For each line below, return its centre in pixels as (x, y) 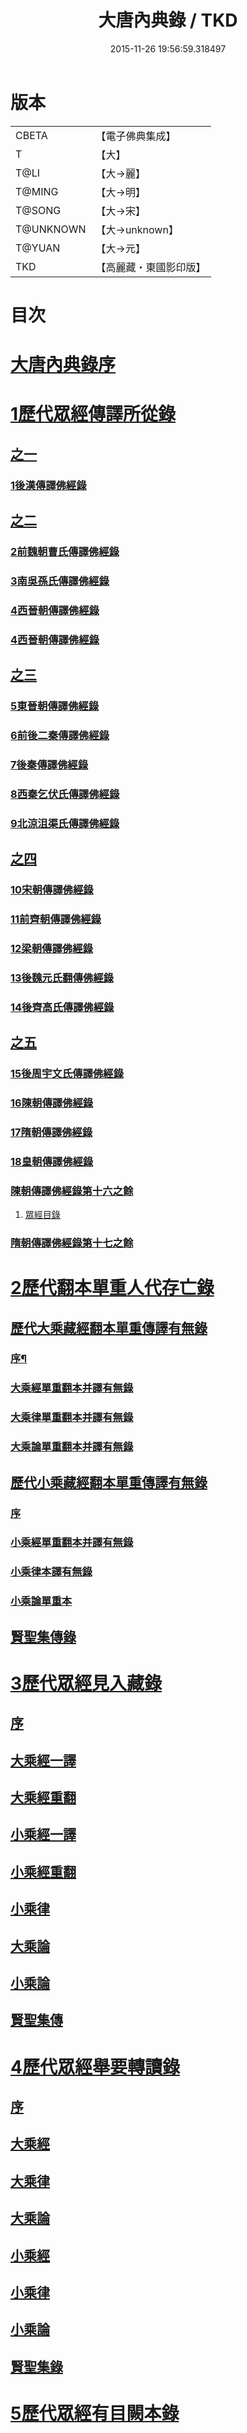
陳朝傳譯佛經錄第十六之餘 (72, 1191)
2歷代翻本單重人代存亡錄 (112, 1288)
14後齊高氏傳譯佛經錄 (62, 1007)
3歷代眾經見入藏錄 (86, 1683)
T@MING (37, 191)
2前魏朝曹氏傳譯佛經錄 (65, 551)
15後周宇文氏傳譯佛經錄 (67, 1073)
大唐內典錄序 (63, 365)
